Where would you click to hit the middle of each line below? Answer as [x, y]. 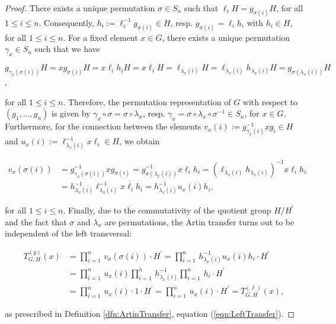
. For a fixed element [100, 37]
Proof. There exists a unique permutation [80, 8]
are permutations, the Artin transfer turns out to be [199, 221]
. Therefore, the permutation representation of [147, 101]
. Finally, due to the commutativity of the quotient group [167, 210]
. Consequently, [66, 22]
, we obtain [140, 141]
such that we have [67, 49]
